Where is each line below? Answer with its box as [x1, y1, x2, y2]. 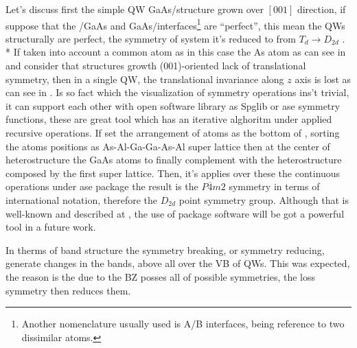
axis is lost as [295, 71, 352, 86]
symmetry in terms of [229, 179, 320, 194]
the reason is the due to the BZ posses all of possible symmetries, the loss [5, 269, 315, 283]
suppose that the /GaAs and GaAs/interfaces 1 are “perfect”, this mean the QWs [5, 16, 345, 32]
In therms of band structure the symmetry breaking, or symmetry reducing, [5, 242, 325, 257]
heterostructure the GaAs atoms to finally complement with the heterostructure [5, 152, 342, 167]
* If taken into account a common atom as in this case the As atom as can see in [5, 45, 346, 59]
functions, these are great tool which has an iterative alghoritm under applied [5, 112, 332, 126]
